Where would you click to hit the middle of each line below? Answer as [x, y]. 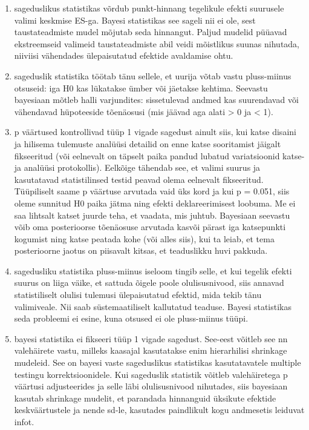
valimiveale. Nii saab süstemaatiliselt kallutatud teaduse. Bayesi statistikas [153, 306]
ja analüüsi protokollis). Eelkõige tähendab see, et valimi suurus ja [137, 167]
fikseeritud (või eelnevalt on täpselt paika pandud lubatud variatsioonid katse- [159, 155]
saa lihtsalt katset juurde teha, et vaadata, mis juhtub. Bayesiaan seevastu [152, 215]
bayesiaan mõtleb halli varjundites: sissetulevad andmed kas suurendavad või [156, 100]
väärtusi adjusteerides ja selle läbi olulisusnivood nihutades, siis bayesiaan [151, 386]
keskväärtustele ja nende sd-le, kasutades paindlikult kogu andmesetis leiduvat [159, 410]
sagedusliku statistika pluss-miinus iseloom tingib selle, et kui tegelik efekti [153, 270]
